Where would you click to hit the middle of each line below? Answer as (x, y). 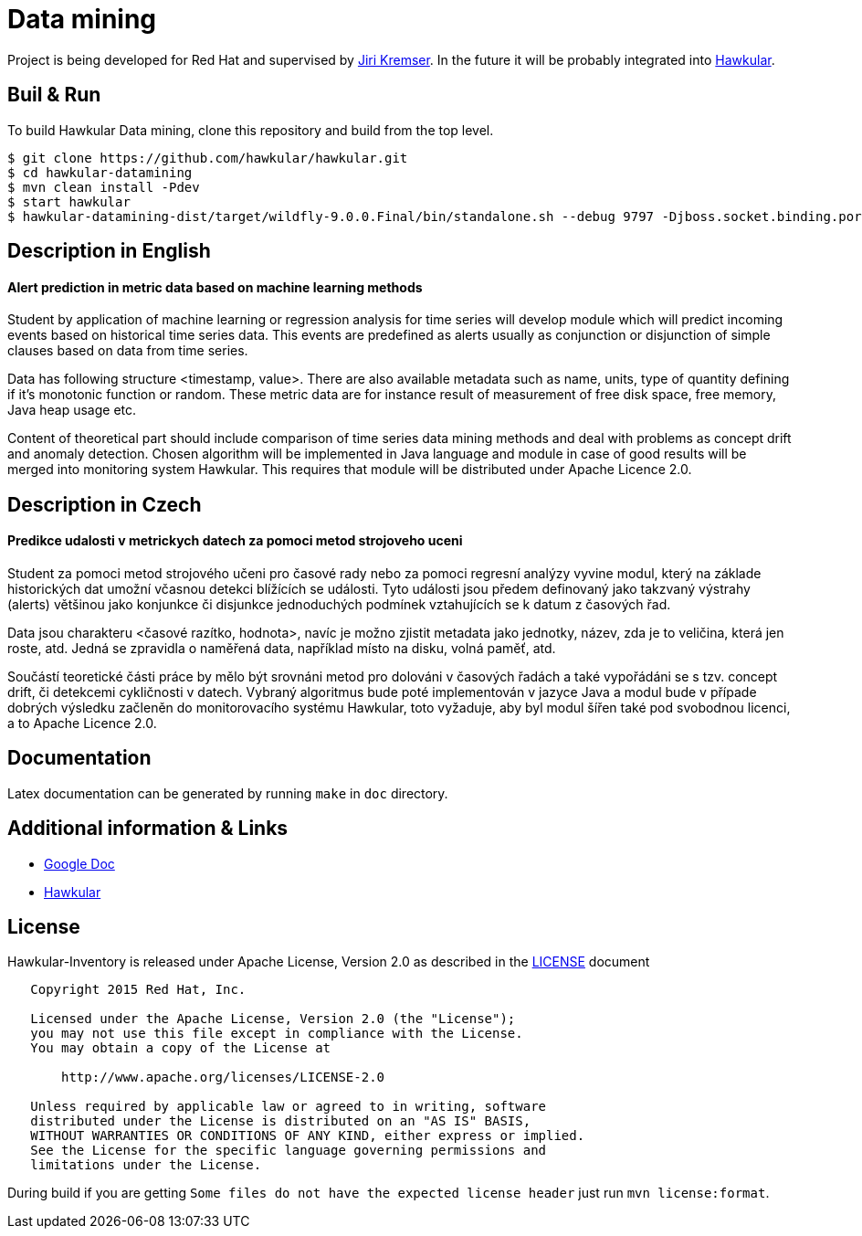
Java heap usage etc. (72, 410)
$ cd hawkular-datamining (100, 172)
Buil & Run (54, 95)
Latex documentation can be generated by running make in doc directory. (228, 793)
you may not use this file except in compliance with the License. (277, 1034)
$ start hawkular (69, 201)
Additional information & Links (148, 829)
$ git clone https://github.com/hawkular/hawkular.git (208, 158)
